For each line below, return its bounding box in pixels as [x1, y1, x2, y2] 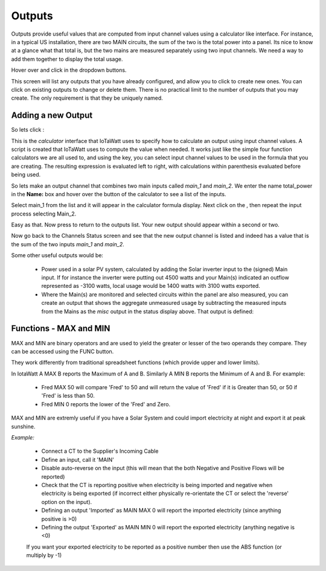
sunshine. [11, 423, 36, 430]
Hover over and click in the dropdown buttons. [11, 66, 127, 74]
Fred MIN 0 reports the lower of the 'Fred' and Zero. [41, 400, 171, 407]
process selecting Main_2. [11, 210, 77, 217]
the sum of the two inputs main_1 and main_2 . [11, 240, 125, 247]
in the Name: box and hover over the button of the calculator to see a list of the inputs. [11, 190, 226, 197]
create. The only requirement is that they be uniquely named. [11, 94, 163, 102]
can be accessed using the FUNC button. [11, 348, 114, 355]
